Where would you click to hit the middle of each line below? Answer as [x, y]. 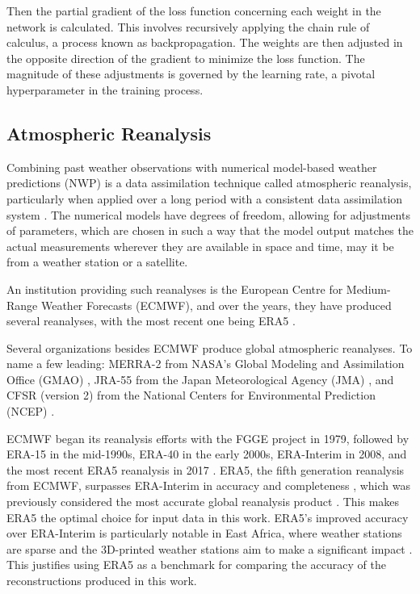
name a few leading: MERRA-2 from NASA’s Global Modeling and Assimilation [206, 364]
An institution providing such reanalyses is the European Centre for [175, 289]
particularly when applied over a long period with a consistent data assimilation [205, 198]
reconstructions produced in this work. [102, 581]
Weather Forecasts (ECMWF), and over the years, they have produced [216, 305]
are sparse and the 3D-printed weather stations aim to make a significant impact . [210, 548]
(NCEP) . [31, 411]
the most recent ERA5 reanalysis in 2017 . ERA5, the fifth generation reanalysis [206, 469]
